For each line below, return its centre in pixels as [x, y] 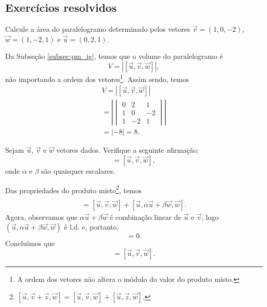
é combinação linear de [146, 217]
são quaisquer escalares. [78, 170]
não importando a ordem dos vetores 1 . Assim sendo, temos [97, 78]
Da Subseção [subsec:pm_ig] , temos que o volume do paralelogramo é [114, 56]
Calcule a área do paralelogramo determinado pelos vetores [98, 29]
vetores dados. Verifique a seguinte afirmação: [127, 150]
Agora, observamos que [41, 217]
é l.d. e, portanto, [91, 227]
